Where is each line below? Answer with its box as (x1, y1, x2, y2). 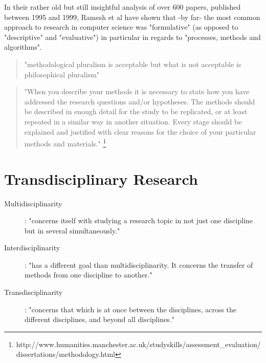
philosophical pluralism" (24, 69, 100, 79)
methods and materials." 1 (24, 137, 106, 148)
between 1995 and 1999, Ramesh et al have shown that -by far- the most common (4, 11, 260, 22)
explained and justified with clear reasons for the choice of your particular (24, 126, 256, 137)
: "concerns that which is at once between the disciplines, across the (25, 304, 237, 314)
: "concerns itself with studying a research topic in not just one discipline (25, 215, 253, 226)
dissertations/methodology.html (16, 349, 115, 359)
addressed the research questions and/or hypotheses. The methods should (24, 96, 255, 106)
